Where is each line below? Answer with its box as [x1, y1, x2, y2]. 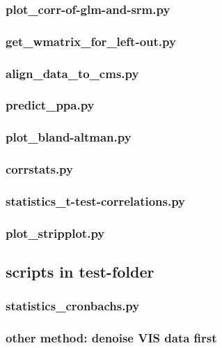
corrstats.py [6, 160, 73, 178]
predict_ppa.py [6, 96, 95, 114]
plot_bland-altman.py [6, 128, 132, 146]
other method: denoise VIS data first [6, 329, 217, 347]
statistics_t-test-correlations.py [6, 192, 186, 209]
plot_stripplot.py [6, 224, 105, 241]
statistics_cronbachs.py [6, 297, 140, 315]
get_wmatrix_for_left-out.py [6, 32, 176, 50]
